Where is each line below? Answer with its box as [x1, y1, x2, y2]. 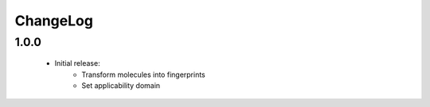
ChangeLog [14, 12, 93, 29]
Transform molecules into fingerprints [81, 70, 206, 79]
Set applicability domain [81, 80, 161, 90]
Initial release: [54, 59, 100, 68]
